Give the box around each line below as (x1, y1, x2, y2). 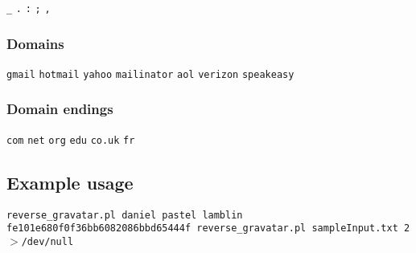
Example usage (6, 169, 134, 194)
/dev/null (21, 235, 74, 247)
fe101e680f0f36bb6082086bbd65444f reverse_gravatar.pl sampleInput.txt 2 (6, 222, 410, 235)
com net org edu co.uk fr (6, 134, 135, 146)
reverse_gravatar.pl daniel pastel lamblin (6, 209, 243, 221)
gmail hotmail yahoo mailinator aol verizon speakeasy (6, 68, 294, 80)
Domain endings (6, 99, 113, 119)
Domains (6, 33, 64, 53)
